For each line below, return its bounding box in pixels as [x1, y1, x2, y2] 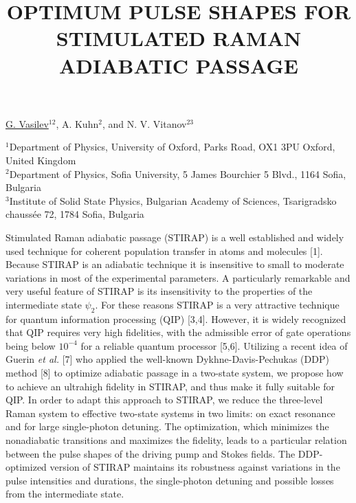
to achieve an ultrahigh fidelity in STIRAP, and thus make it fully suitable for [5, 379, 335, 393]
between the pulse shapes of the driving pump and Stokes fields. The [5, 446, 296, 460]
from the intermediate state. [5, 487, 124, 501]
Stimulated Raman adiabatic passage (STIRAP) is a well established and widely [5, 230, 344, 244]
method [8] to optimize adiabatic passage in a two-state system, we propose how [5, 366, 344, 380]
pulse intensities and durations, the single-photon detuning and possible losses [5, 473, 334, 487]
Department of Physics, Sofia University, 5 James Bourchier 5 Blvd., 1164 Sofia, [9, 166, 346, 181]
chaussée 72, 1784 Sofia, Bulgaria [5, 207, 144, 221]
